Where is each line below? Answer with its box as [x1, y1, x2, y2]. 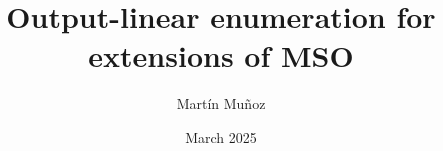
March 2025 [185, 126, 257, 147]
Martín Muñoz [176, 93, 266, 114]
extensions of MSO [88, 35, 354, 76]
